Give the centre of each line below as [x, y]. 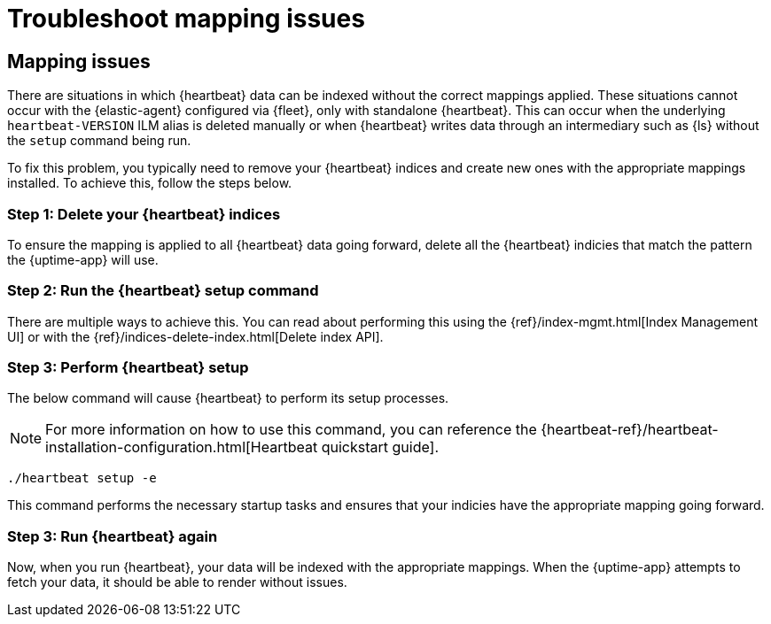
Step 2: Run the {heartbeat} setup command [163, 291]
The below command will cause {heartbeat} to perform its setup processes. [228, 398]
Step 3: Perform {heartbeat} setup [128, 368]
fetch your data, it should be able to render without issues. [177, 582]
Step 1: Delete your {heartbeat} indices [144, 214]
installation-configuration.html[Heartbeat [182, 447]
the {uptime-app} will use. [83, 259]
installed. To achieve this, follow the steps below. [150, 183]
